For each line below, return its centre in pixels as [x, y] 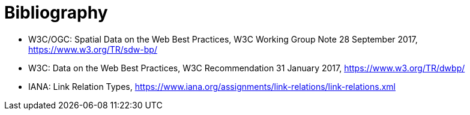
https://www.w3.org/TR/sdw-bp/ [93, 49]
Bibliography [56, 13]
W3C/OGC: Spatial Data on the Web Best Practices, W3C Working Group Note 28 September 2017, [223, 39]
